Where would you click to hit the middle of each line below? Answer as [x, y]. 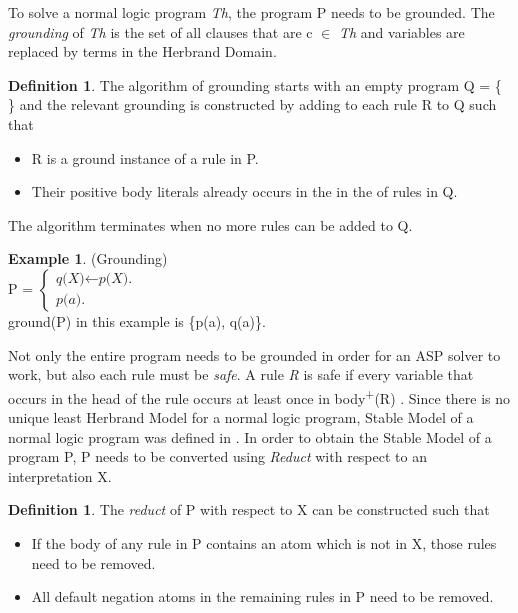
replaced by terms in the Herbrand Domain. [142, 51]
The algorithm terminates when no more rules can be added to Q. [210, 224]
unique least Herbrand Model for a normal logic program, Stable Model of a [241, 416]
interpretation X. [60, 475]
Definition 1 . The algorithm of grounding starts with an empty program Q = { [255, 84]
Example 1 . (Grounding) [88, 258]
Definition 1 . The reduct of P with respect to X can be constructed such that [249, 509]
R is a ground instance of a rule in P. [145, 157]
